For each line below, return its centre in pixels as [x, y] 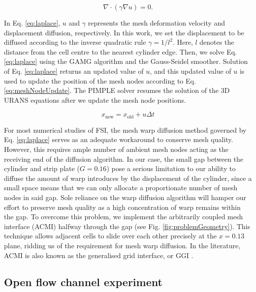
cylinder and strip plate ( [42, 168]
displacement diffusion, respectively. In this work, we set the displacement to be [124, 32]
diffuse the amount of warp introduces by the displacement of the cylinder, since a [128, 178]
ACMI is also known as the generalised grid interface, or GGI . [99, 255]
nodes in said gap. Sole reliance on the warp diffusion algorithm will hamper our [125, 197]
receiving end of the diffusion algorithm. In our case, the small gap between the [124, 159]
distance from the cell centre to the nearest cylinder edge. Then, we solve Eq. [121, 51]
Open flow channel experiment [83, 281]
